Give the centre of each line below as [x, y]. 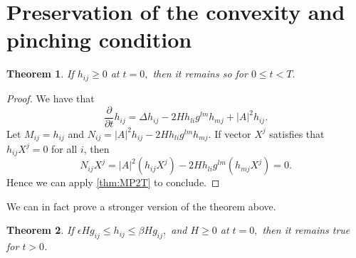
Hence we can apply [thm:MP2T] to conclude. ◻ [113, 182]
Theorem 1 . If [40, 74]
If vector [233, 133]
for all [64, 148]
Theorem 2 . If [40, 230]
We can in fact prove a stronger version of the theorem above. [141, 206]
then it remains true [306, 230]
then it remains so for [200, 74]
